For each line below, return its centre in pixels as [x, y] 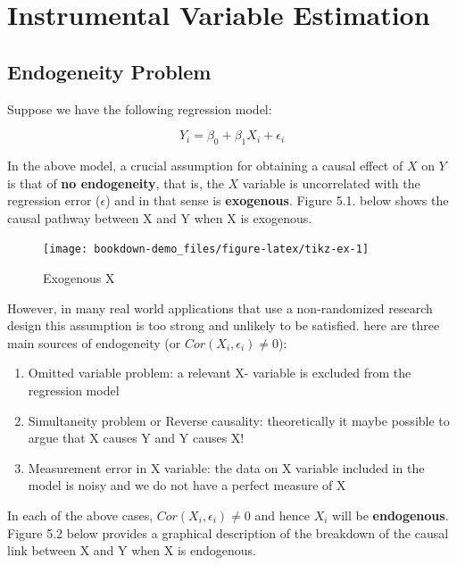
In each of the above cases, [80, 515]
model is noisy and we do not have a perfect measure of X [187, 485]
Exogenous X [79, 278]
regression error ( [54, 200]
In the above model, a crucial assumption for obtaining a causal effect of [205, 165]
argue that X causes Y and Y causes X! [136, 438]
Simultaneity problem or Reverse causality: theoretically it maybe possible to [239, 420]
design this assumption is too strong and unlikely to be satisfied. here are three [224, 325]
